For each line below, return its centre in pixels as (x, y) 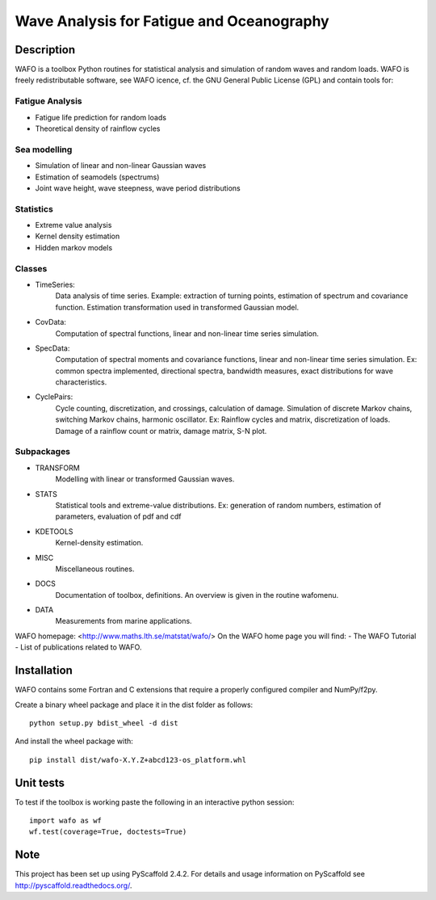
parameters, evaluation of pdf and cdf (118, 516)
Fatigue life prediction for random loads (101, 117)
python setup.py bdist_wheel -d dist (104, 723)
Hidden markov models (74, 247)
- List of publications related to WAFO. (78, 647)
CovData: (50, 322)
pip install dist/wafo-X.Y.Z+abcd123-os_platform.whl (138, 760)
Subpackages (43, 452)
